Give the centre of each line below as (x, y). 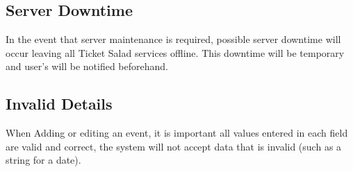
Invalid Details (59, 104)
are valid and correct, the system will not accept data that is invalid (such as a (174, 146)
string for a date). (43, 160)
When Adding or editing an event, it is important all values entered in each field (177, 133)
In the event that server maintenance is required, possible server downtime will (173, 39)
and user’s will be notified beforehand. (87, 66)
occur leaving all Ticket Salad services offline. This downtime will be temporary (175, 52)
